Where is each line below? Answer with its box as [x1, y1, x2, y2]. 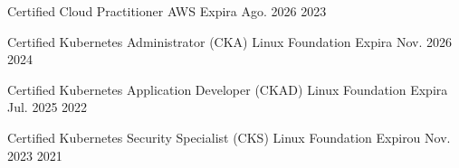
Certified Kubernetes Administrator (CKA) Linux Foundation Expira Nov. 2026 [7, 32, 453, 51]
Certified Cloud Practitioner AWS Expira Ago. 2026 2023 [7, 2, 327, 20]
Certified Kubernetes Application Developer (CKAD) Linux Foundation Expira [7, 79, 448, 98]
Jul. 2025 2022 [7, 98, 88, 117]
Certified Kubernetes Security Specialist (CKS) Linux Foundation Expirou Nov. [7, 127, 451, 146]
